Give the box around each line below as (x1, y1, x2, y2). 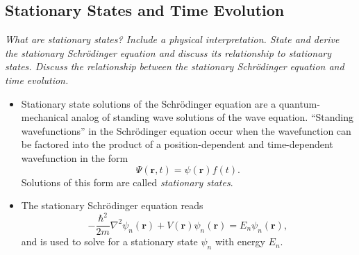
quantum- (278, 96, 320, 110)
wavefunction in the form (21, 150, 128, 165)
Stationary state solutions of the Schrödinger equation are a (21, 96, 276, 110)
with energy (215, 234, 265, 249)
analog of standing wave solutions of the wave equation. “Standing (71, 110, 353, 124)
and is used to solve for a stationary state (21, 234, 198, 249)
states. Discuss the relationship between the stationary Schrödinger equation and (5, 59, 344, 74)
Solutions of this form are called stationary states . (21, 174, 233, 189)
